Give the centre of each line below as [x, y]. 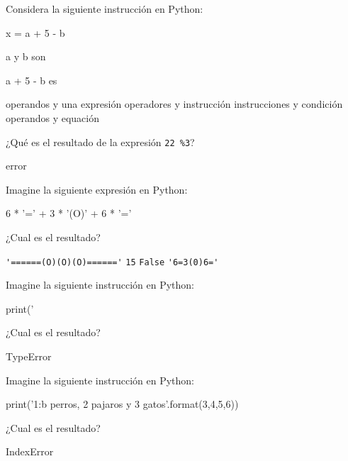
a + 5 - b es [32, 80]
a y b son [26, 56]
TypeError [29, 356]
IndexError [30, 451]
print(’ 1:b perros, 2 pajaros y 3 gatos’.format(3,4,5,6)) [122, 404]
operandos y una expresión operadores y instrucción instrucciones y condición [174, 104]
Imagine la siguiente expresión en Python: [97, 189]
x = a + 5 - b [35, 32]
